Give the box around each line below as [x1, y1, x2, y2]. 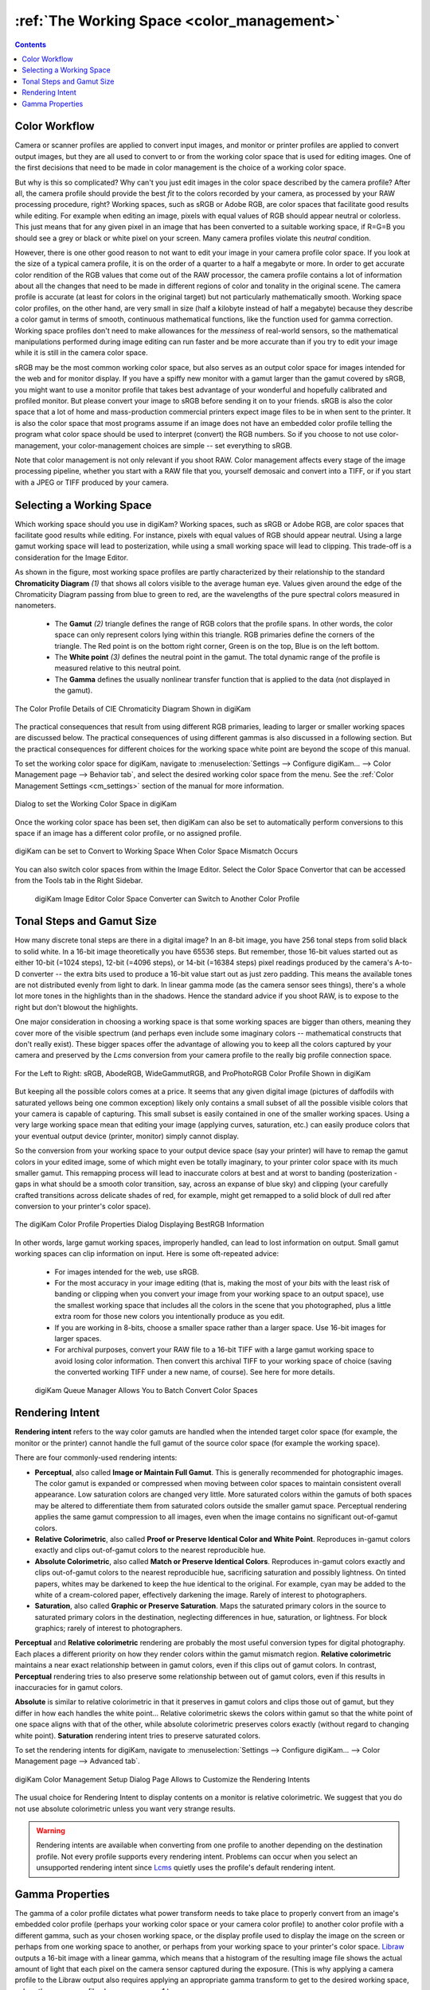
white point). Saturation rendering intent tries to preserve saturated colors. [14, 1731, 261, 1740]
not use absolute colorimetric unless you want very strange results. [14, 1804, 236, 1813]
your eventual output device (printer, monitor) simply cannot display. [14, 1131, 239, 1141]
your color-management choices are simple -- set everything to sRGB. [61, 440, 292, 450]
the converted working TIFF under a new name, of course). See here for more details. [54, 1368, 335, 1377]
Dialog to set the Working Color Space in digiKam [14, 799, 177, 809]
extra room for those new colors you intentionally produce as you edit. [54, 1312, 285, 1321]
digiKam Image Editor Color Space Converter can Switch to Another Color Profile [34, 894, 300, 903]
